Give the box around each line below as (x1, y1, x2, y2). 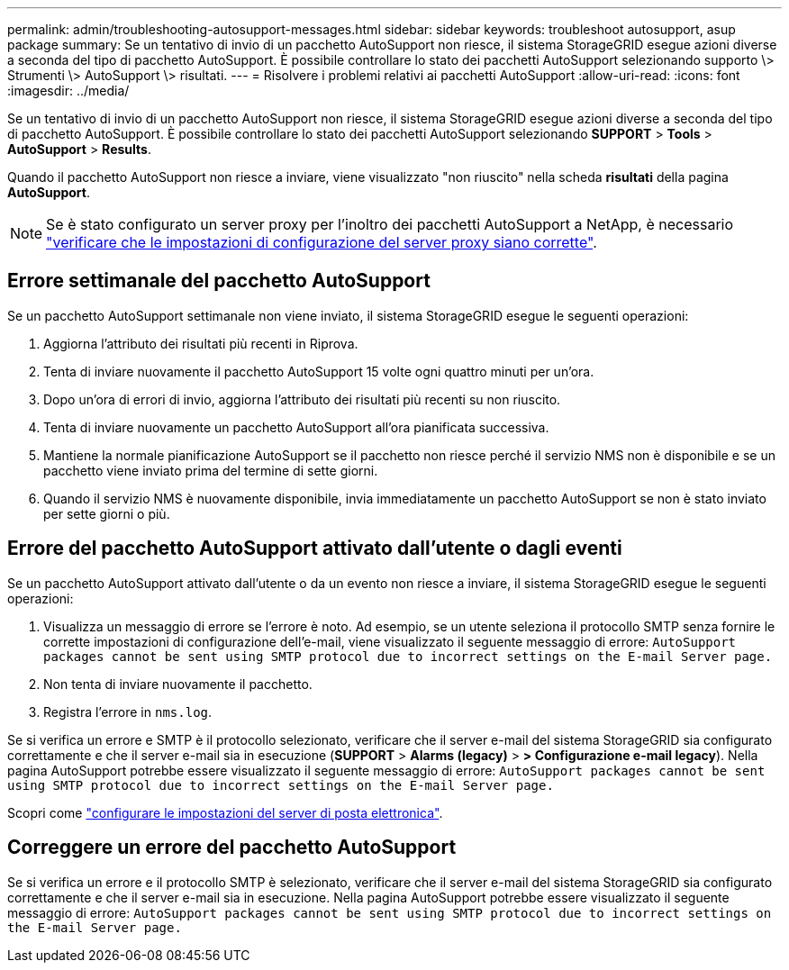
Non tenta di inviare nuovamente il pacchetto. (43, 675, 313, 692)
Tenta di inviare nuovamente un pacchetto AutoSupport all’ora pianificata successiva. (43, 419, 549, 435)
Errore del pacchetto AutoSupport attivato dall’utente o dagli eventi (7, 537, 622, 560)
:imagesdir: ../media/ (7, 83, 130, 98)
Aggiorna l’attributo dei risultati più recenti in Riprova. (43, 335, 358, 351)
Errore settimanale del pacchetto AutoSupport (7, 269, 431, 293)
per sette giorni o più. (43, 505, 170, 521)
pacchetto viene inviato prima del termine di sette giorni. (43, 462, 378, 478)
